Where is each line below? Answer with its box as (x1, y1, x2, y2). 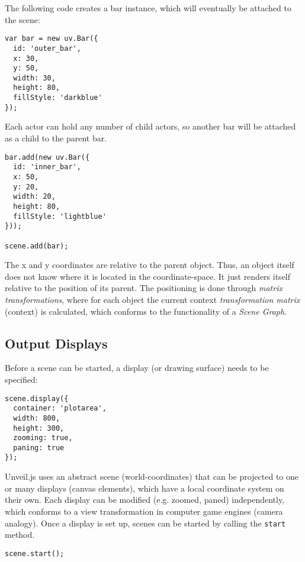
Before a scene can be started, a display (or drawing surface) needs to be (5, 361, 269, 374)
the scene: (5, 13, 40, 25)
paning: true (13, 443, 65, 452)
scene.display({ (5, 394, 69, 403)
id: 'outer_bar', (13, 44, 81, 53)
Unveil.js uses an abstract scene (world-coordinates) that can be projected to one (5, 470, 299, 483)
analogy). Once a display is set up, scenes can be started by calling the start (5, 516, 286, 529)
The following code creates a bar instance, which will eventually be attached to (5, 2, 291, 14)
